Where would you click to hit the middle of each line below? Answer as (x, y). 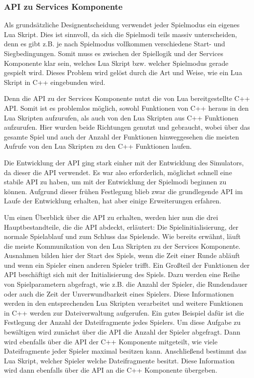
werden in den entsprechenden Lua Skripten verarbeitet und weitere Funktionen (124, 303)
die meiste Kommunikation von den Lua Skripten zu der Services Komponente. (122, 246)
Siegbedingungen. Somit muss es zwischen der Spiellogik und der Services (114, 53)
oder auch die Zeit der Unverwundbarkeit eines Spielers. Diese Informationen (119, 293)
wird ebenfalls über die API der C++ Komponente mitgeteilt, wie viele (111, 341)
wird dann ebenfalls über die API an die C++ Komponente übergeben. (111, 370)
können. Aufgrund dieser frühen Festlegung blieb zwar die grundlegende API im (123, 191)
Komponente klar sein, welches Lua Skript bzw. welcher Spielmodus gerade (116, 63)
